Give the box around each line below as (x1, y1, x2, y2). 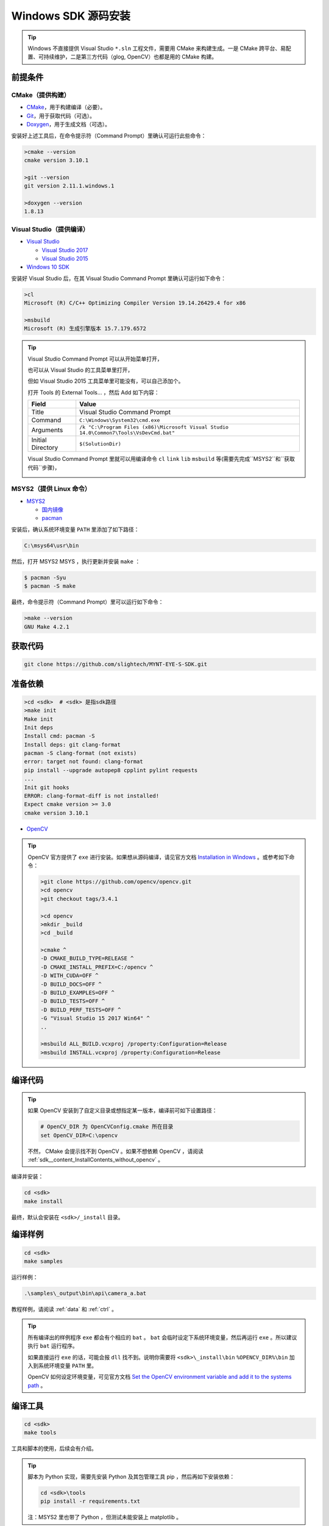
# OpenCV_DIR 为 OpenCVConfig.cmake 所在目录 (40, 1123, 174, 1130)
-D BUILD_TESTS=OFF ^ (40, 998, 105, 1005)
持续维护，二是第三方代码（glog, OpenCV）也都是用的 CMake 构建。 (43, 53, 218, 60)
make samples (24, 1258, 63, 1265)
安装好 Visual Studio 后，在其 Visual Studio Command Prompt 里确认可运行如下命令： (11, 275, 227, 282)
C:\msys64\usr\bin (24, 542, 79, 549)
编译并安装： (11, 1173, 44, 1181)
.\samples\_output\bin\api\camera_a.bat (24, 1290, 146, 1297)
